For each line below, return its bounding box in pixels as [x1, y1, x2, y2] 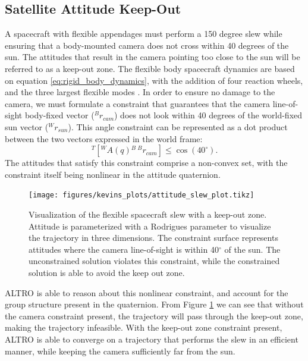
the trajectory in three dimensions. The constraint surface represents [29, 231, 278, 244]
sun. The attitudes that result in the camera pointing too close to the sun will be [5, 51, 300, 63]
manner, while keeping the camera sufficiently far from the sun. [5, 344, 235, 357]
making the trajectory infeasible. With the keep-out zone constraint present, [5, 321, 282, 334]
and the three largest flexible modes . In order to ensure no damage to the [5, 86, 275, 98]
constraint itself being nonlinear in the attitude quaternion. [5, 168, 221, 180]
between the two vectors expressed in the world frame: [5, 132, 203, 145]
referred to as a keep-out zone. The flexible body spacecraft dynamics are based [5, 62, 295, 74]
